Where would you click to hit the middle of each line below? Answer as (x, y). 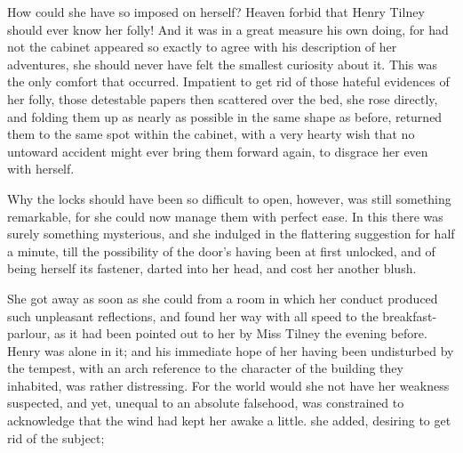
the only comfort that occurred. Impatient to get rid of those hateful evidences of (228, 81)
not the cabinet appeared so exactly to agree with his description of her (202, 47)
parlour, (29, 333)
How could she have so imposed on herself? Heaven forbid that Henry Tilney (216, 12)
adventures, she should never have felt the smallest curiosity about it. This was (223, 64)
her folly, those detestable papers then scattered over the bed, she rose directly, (223, 98)
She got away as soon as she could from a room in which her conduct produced (223, 298)
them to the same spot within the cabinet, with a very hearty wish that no (211, 134)
